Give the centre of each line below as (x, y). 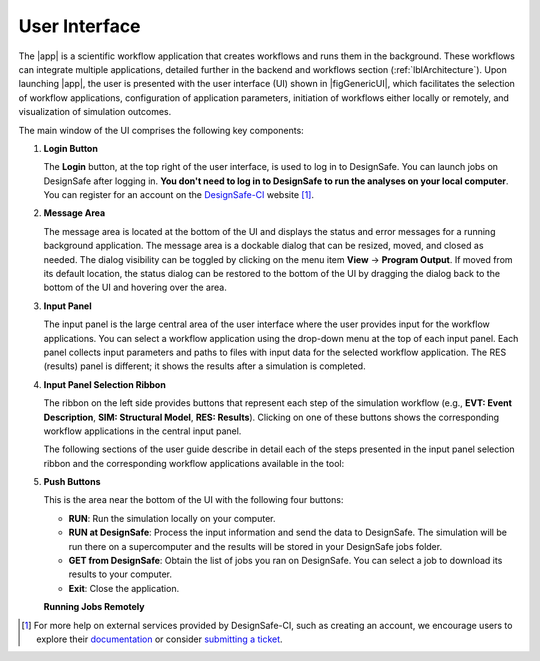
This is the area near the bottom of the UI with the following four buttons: (193, 500)
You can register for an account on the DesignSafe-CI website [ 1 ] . (179, 195)
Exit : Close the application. (124, 588)
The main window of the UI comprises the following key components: (161, 130)
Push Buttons (72, 482)
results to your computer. (120, 574)
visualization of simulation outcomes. (95, 112)
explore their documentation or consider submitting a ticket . (160, 639)
